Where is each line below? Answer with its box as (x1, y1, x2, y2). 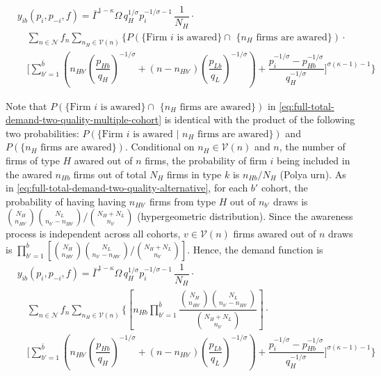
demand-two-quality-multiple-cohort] (6, 112, 162, 127)
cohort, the (261, 180, 308, 195)
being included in (277, 152, 350, 167)
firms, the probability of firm (145, 152, 267, 167)
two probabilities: (6, 125, 79, 140)
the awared (6, 166, 52, 181)
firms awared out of (233, 226, 316, 241)
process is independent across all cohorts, (6, 226, 181, 241)
